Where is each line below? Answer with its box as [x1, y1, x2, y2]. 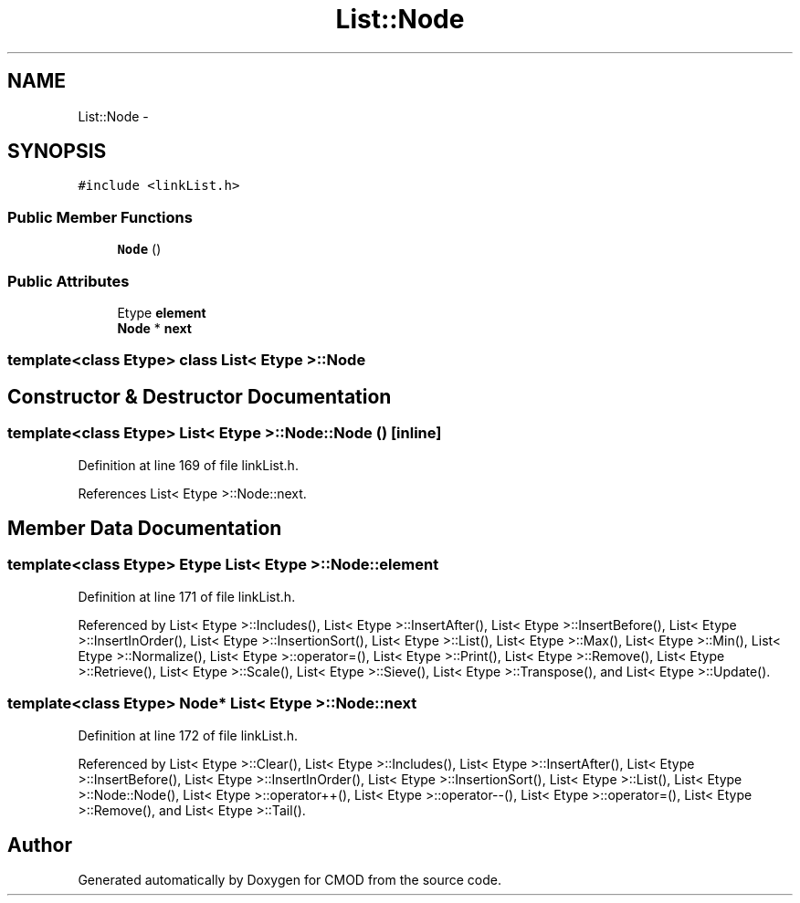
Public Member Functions [7, 207, 193, 226]
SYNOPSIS [7, 140, 107, 163]
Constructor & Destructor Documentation [7, 384, 392, 408]
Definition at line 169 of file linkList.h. [78, 457, 299, 473]
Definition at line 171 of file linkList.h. [78, 588, 296, 604]
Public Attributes [7, 271, 130, 290]
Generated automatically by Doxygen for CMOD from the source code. [78, 872, 502, 888]
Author [7, 833, 72, 856]
